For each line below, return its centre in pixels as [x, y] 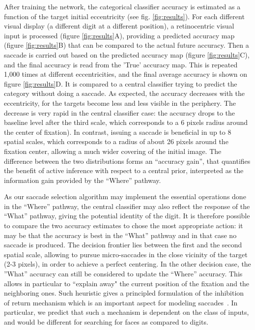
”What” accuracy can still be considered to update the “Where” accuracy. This [123, 274]
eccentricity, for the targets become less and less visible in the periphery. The [120, 103]
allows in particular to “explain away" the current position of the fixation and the [127, 283]
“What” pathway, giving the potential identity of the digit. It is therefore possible [127, 216]
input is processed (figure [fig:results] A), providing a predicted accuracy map [119, 35]
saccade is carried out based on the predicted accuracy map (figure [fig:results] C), [127, 54]
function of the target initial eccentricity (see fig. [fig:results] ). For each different [124, 16]
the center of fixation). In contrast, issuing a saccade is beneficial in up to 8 [118, 132]
